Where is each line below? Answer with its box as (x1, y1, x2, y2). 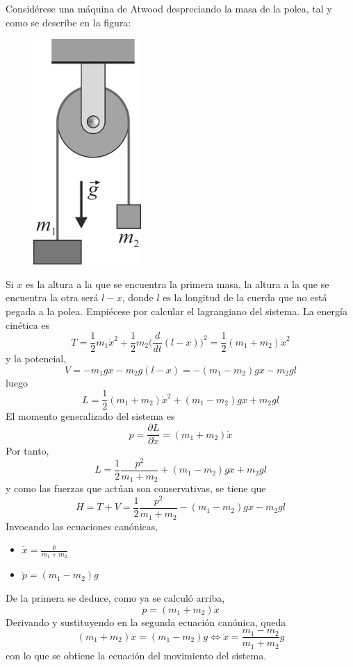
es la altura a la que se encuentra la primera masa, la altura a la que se (26, 276, 329, 291)
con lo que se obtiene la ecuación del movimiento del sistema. (6, 648, 267, 662)
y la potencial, (6, 351, 67, 366)
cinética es (6, 317, 50, 332)
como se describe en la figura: (6, 15, 131, 29)
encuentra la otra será (6, 290, 99, 305)
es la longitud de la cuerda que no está (163, 290, 327, 305)
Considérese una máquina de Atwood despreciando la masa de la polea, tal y (6, 1, 332, 15)
